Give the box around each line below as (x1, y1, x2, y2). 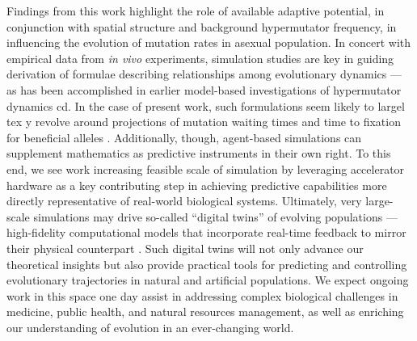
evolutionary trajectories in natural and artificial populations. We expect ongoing (6, 272, 409, 288)
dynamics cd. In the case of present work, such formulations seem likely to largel (6, 97, 405, 114)
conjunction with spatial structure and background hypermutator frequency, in (6, 18, 397, 35)
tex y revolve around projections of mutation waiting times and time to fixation (6, 113, 401, 130)
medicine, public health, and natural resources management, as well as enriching (6, 303, 404, 320)
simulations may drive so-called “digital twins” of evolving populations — (33, 208, 398, 225)
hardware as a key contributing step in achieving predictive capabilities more (6, 176, 387, 193)
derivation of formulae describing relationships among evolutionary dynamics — (6, 65, 402, 82)
